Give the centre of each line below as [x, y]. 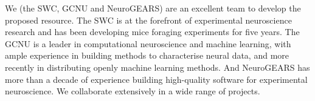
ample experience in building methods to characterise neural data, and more [147, 55]
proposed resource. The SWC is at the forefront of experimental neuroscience [148, 20]
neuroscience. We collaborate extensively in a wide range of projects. [133, 91]
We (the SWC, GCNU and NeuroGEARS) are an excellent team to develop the [153, 8]
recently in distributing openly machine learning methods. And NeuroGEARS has [157, 67]
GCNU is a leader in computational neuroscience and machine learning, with [148, 43]
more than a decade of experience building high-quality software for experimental [156, 79]
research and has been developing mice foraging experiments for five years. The [152, 32]
